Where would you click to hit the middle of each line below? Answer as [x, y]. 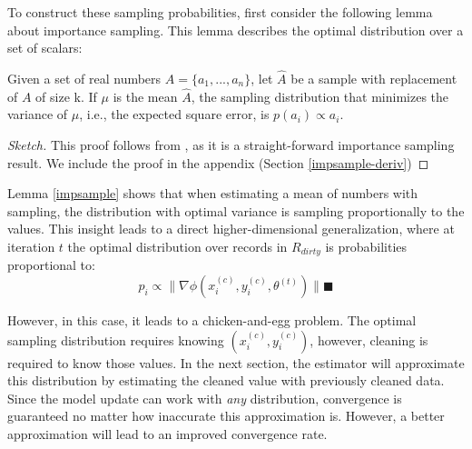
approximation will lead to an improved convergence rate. [167, 433]
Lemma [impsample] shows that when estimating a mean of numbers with [213, 193]
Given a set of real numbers [84, 78]
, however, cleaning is [369, 339]
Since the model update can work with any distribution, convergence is [205, 398]
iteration [31, 246]
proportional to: [51, 265]
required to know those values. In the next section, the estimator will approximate [236, 362]
